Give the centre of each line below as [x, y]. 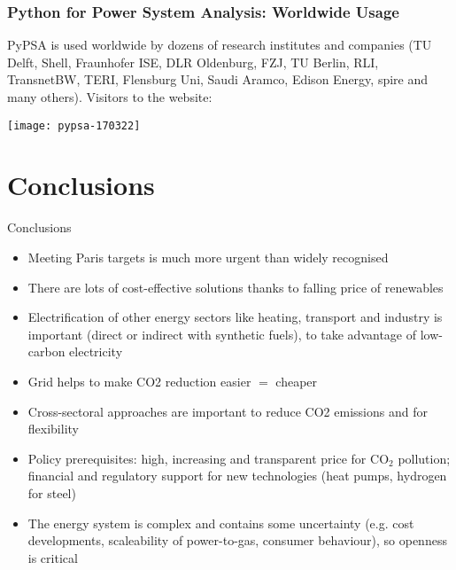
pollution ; [424, 458]
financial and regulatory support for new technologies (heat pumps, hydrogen [237, 476]
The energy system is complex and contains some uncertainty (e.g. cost [221, 523]
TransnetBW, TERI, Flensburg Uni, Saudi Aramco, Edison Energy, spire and [218, 79]
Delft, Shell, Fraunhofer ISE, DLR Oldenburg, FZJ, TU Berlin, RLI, [193, 62]
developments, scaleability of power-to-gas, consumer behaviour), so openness [237, 540]
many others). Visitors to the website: [110, 97]
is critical [53, 557]
